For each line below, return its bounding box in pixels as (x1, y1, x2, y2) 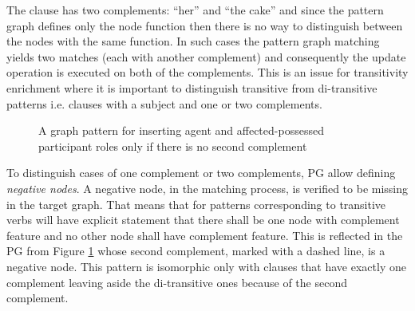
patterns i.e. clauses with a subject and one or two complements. (6, 95, 322, 112)
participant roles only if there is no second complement (38, 137, 307, 154)
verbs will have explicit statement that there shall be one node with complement (6, 211, 400, 228)
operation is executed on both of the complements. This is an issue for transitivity (6, 64, 409, 81)
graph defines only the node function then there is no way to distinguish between (6, 17, 403, 33)
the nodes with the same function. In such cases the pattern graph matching (6, 33, 380, 49)
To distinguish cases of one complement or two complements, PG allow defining (6, 164, 396, 181)
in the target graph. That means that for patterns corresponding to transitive (6, 195, 386, 212)
